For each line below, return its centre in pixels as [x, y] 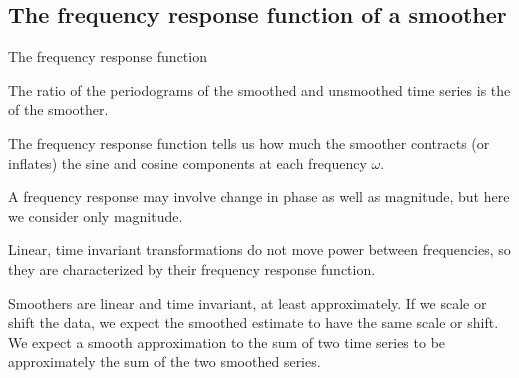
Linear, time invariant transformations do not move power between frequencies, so [259, 249]
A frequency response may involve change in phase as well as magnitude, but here [259, 196]
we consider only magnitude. [95, 215]
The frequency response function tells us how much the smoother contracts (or [249, 142]
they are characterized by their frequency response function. [192, 268]
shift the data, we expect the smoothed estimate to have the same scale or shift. [253, 322]
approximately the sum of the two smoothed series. [164, 361]
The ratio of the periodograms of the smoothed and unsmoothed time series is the [259, 89]
